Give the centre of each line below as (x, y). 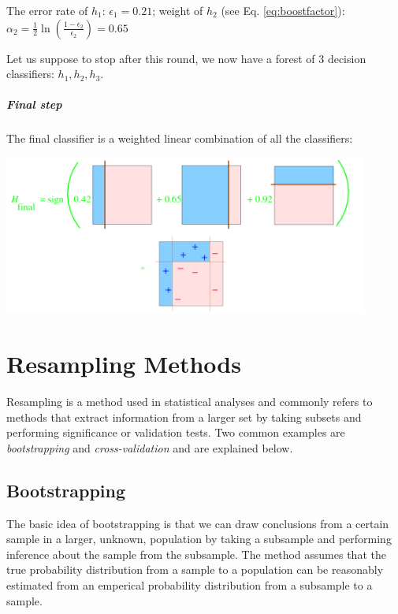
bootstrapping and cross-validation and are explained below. (150, 447)
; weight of (178, 10)
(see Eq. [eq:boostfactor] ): (283, 10)
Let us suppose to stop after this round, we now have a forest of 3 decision (186, 58)
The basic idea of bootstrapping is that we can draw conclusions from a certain (198, 523)
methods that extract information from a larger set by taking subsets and (184, 417)
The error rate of (47, 10)
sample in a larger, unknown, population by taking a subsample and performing (199, 539)
